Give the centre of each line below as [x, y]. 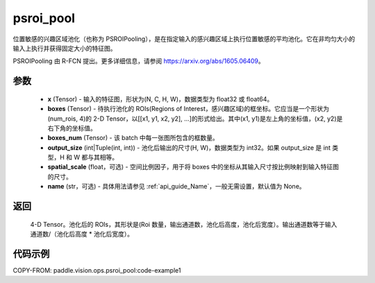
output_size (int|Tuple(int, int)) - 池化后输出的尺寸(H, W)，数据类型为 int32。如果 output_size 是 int [189, 147]
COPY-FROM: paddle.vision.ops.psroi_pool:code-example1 [97, 270]
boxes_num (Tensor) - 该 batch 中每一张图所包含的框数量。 [133, 138]
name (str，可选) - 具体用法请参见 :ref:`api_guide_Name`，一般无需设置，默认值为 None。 [176, 187]
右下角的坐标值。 [72, 128]
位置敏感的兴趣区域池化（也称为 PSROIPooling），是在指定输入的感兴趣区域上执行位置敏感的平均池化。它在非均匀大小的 [184, 39]
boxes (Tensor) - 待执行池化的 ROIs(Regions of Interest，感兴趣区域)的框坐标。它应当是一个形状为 [189, 109]
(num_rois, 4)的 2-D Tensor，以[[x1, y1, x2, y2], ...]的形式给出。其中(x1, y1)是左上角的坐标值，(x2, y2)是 [195, 119]
